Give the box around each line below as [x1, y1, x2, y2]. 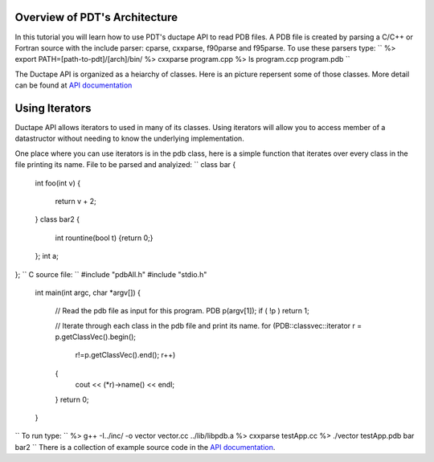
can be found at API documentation [14, 80, 133, 90]
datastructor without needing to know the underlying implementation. [14, 133, 244, 144]
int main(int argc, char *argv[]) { [35, 288, 141, 297]
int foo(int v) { [35, 178, 80, 188]
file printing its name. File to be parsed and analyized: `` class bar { [14, 160, 236, 170]
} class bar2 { [35, 215, 80, 224]
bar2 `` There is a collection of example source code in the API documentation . [14, 442, 276, 452]
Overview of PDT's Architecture [14, 10, 178, 24]
